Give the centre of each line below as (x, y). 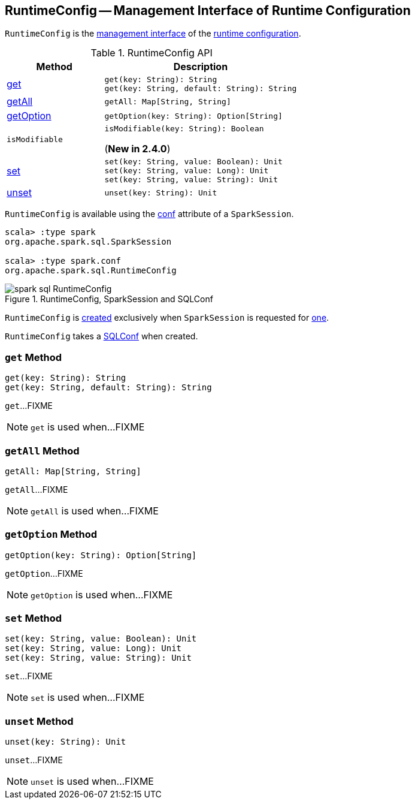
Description (201, 67)
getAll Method (42, 451)
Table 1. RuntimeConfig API (152, 53)
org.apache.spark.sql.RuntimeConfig (91, 271)
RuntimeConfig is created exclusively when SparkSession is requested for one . (167, 318)
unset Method (39, 721)
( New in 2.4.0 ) (137, 149)
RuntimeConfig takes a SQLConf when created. (102, 336)
